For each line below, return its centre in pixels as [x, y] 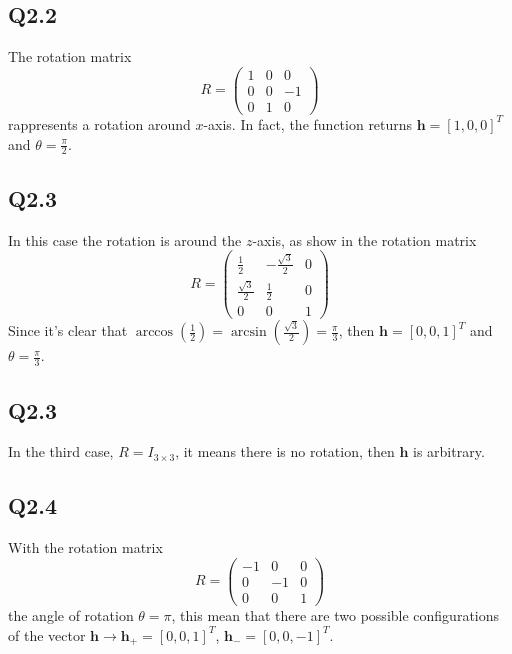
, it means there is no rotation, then [285, 451]
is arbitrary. [449, 451]
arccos [154, 332]
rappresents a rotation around [99, 123]
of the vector [47, 634]
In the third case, [61, 451]
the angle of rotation [71, 614]
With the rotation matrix [85, 547]
